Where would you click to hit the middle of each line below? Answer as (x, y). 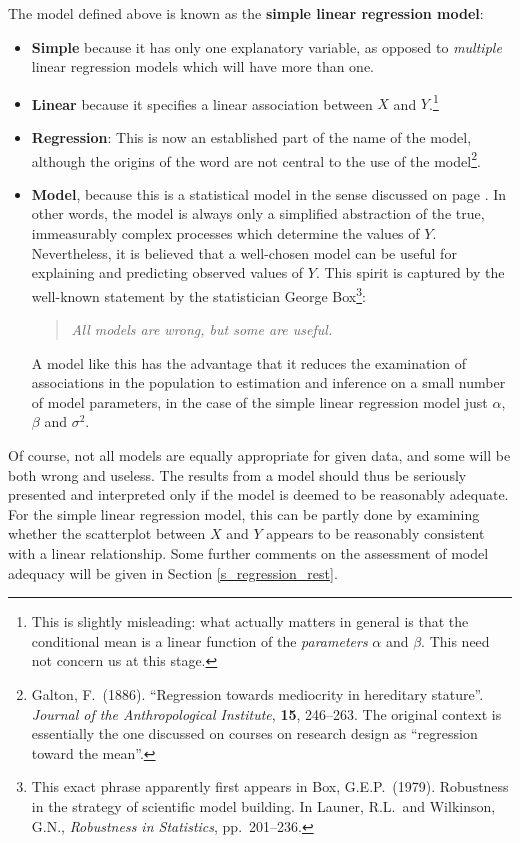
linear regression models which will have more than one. (202, 66)
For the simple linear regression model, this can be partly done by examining (244, 513)
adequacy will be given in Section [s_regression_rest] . (173, 572)
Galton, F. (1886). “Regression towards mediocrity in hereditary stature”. (257, 694)
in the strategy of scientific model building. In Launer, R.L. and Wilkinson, (263, 805)
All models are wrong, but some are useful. (202, 329)
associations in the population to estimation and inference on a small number (268, 382)
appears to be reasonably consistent (375, 533)
